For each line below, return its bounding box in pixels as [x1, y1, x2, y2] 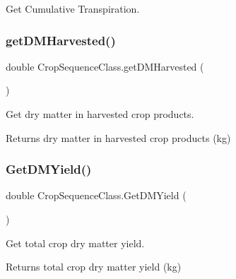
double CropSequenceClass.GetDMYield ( [6, 188, 187, 203]
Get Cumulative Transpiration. [6, 1, 140, 16]
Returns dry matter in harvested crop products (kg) [6, 130, 231, 145]
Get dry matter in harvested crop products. [6, 107, 194, 121]
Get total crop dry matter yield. [6, 235, 145, 250]
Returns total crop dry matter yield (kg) [6, 259, 182, 274]
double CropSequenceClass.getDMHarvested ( [6, 59, 204, 73]
